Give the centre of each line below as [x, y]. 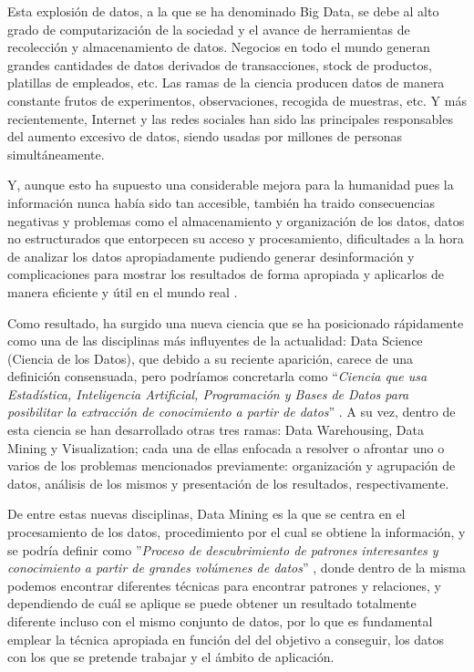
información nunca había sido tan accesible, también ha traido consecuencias [221, 202]
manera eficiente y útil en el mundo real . [123, 291]
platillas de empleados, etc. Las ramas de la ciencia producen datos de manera [226, 83]
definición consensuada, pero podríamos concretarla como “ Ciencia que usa [217, 376]
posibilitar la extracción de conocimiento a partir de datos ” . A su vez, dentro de [232, 412]
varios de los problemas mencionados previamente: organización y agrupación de [232, 465]
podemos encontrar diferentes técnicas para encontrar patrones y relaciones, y [224, 585]
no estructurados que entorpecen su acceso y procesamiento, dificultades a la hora [236, 238]
